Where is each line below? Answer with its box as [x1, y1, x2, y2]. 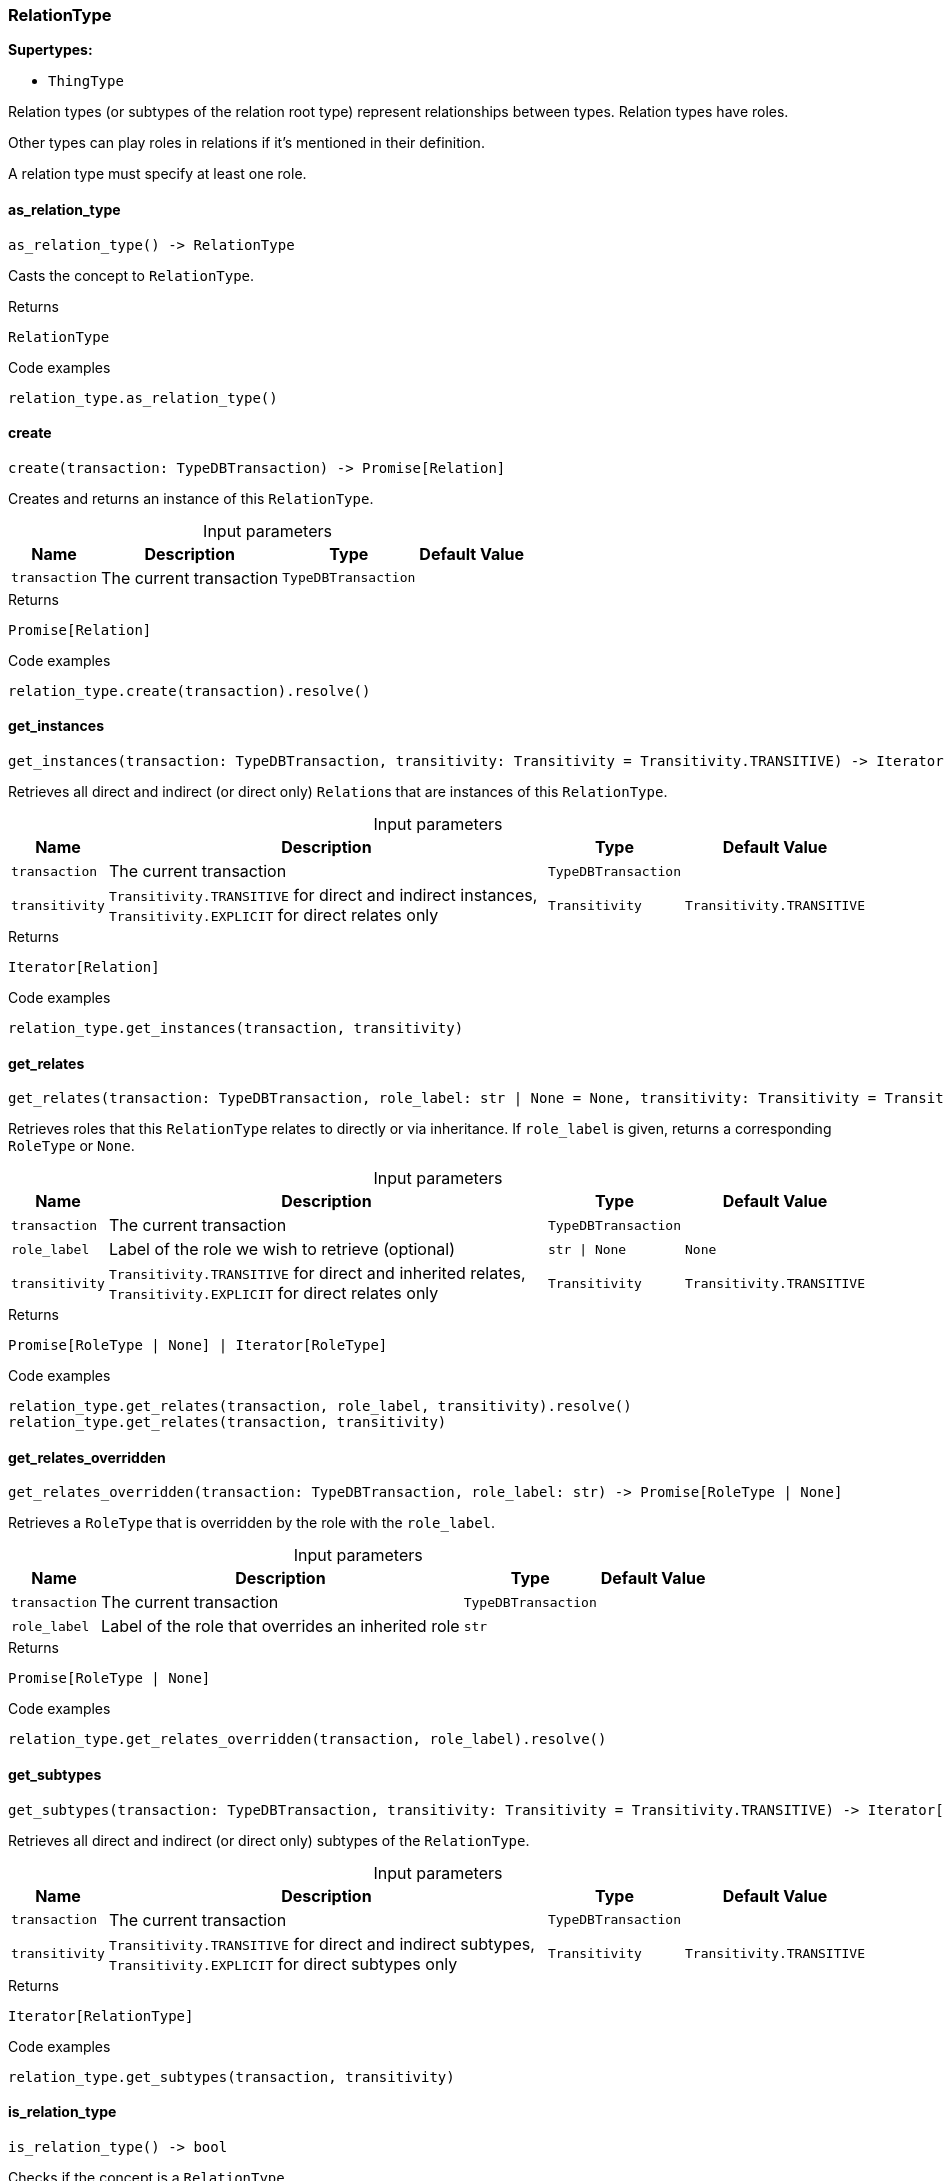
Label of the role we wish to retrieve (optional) [108, 1239, 456, 1260]
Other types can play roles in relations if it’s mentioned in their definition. [8, 134, 485, 152]
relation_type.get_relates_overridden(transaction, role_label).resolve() [8, 1731, 607, 1748]
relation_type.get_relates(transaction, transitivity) [8, 1414, 447, 1431]
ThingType [48, 73, 124, 90]
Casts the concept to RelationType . [8, 266, 255, 284]
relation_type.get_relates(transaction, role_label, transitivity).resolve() [8, 1398, 632, 1415]
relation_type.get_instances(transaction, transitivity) [8, 1020, 464, 1037]
